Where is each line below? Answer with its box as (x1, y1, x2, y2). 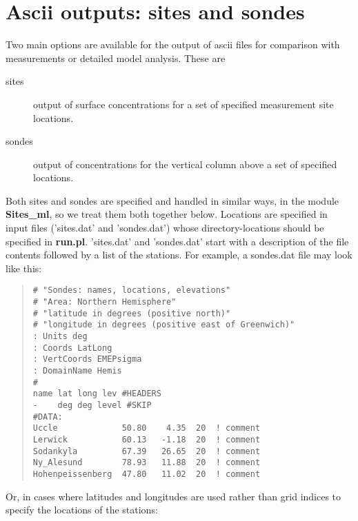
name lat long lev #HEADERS (32, 389, 161, 399)
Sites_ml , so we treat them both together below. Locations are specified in (6, 207, 328, 221)
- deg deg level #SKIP (32, 400, 152, 410)
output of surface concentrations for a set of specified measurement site (33, 96, 334, 111)
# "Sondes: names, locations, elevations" (32, 285, 231, 296)
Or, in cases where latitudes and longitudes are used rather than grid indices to (6, 489, 341, 503)
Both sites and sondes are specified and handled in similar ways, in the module (6, 193, 339, 207)
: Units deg (32, 331, 88, 342)
